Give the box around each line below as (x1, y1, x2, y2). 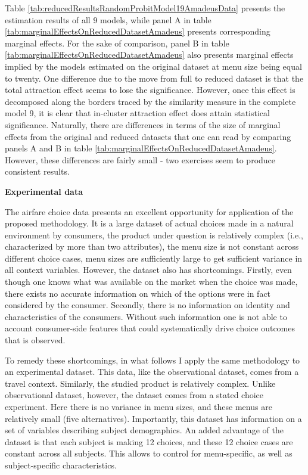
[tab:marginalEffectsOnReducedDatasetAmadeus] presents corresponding (5, 25, 270, 38)
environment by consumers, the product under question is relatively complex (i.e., (5, 228, 304, 241)
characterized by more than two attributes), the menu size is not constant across (5, 240, 299, 253)
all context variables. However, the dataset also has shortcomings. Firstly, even (5, 263, 292, 276)
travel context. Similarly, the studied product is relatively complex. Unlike (5, 377, 276, 389)
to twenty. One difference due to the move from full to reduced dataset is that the (5, 72, 304, 84)
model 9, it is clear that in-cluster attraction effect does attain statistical (5, 107, 270, 119)
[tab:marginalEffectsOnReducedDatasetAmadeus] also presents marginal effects (5, 48, 294, 61)
